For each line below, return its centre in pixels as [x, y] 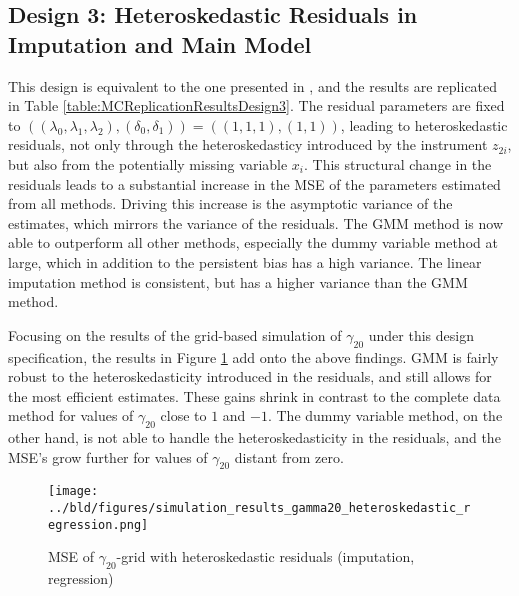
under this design [421, 334]
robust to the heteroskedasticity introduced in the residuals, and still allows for [250, 376]
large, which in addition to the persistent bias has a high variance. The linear [245, 261]
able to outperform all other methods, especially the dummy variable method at [253, 242]
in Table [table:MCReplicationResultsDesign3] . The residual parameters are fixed [256, 105]
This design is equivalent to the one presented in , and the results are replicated [253, 85]
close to [183, 415]
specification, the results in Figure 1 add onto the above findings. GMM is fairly [253, 356]
